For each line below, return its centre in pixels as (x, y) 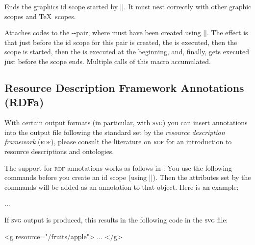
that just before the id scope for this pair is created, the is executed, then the (121, 42)
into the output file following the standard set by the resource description (115, 132)
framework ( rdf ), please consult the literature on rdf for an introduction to (118, 142)
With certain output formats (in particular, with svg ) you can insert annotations (126, 122)
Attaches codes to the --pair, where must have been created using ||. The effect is (126, 33)
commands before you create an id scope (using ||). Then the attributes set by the (128, 177)
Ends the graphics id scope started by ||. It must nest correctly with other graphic (128, 6)
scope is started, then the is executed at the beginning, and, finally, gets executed (127, 52)
